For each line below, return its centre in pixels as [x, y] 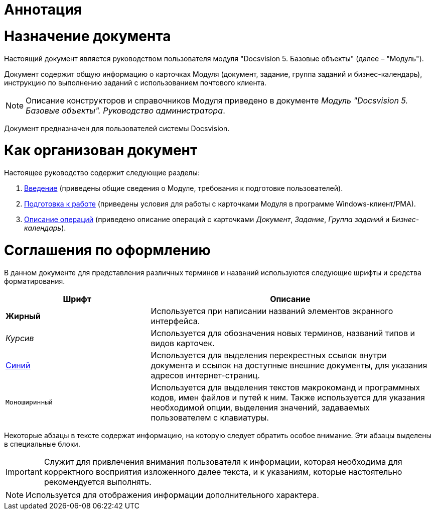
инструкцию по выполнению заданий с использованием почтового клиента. [135, 82]
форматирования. [35, 281]
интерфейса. [175, 321]
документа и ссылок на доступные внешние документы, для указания [289, 365]
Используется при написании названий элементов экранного [272, 311]
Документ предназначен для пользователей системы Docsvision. [117, 128]
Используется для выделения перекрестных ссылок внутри [269, 355]
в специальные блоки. [42, 444]
